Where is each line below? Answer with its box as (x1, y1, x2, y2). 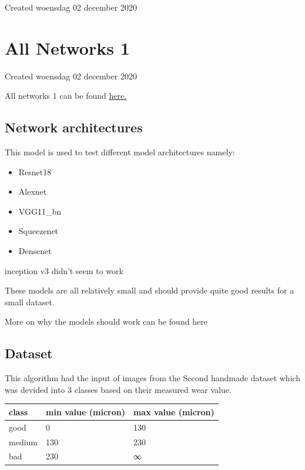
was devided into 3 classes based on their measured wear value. (5, 383, 232, 395)
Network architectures (5, 118, 143, 136)
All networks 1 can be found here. (5, 89, 127, 102)
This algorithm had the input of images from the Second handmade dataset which (5, 372, 301, 384)
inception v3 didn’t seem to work (5, 264, 123, 276)
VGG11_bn (18, 205, 61, 217)
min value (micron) (46, 405, 125, 418)
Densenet (18, 245, 52, 257)
